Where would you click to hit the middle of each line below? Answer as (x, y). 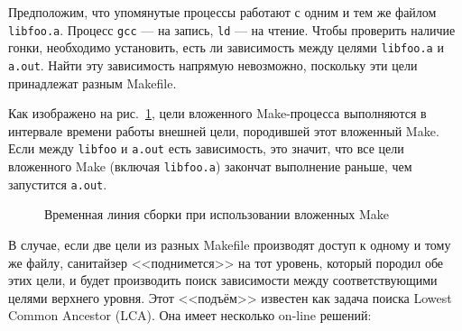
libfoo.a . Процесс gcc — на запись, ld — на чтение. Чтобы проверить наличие (232, 29)
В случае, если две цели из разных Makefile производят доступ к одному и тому (230, 244)
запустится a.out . (58, 184)
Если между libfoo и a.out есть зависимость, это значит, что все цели (206, 148)
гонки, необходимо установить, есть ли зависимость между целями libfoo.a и (226, 47)
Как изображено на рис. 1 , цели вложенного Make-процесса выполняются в (217, 113)
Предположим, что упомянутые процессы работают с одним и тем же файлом (222, 12)
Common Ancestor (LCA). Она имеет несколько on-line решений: (190, 315)
